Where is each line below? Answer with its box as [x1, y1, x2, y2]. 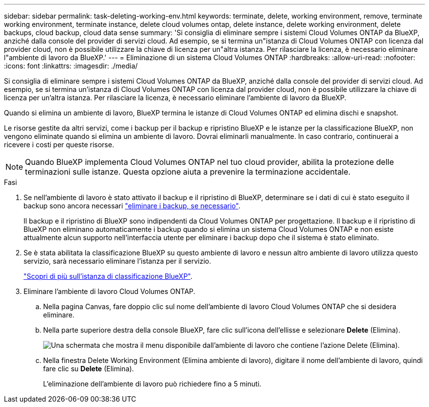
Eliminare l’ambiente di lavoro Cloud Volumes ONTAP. [24, 287, 195, 295]
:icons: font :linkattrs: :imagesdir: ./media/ [4, 62, 138, 70]
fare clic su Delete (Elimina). [43, 364, 134, 373]
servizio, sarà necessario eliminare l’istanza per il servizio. [24, 257, 211, 265]
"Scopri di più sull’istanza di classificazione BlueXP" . [24, 272, 192, 280]
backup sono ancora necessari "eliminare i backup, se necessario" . [24, 202, 240, 210]
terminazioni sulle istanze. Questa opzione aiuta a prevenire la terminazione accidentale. [25, 167, 351, 177]
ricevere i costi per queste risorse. [4, 140, 114, 149]
